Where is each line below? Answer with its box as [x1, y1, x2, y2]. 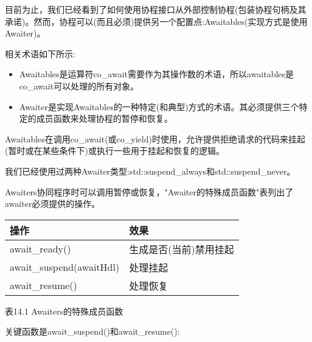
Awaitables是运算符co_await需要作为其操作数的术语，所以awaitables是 [19, 68, 294, 80]
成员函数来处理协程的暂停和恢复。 [36, 112, 173, 125]
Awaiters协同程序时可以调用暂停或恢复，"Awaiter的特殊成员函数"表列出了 [5, 185, 294, 198]
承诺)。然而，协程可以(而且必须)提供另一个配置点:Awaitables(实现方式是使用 [5, 15, 308, 27]
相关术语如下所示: [5, 47, 75, 60]
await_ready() [10, 242, 71, 256]
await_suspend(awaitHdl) [10, 260, 120, 274]
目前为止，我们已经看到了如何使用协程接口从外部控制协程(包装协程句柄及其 [5, 3, 307, 15]
